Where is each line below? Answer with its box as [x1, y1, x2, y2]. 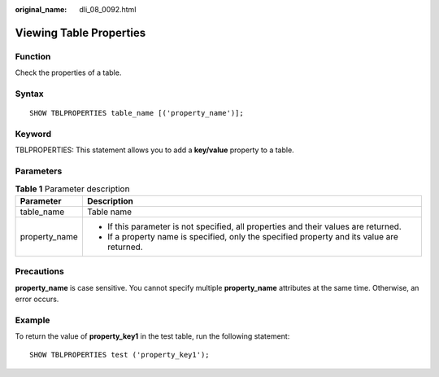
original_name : [15, 5, 67, 14]
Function [15, 50, 51, 62]
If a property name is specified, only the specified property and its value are [106, 230, 398, 242]
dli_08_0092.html [79, 5, 137, 14]
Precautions [15, 265, 64, 277]
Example [15, 314, 50, 326]
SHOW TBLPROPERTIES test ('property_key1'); [29, 350, 211, 360]
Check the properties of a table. [15, 68, 122, 77]
